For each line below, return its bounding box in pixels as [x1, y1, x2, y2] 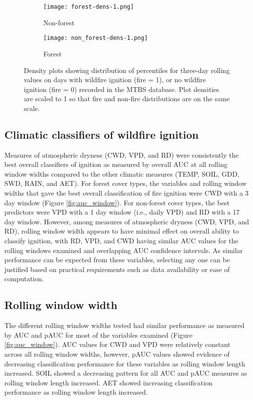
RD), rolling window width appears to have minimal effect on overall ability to [4, 226, 239, 236]
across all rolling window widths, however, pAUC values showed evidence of [4, 348, 230, 359]
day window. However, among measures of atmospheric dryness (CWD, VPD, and [4, 216, 249, 226]
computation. [4, 273, 44, 284]
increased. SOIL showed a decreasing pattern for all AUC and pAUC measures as [4, 368, 247, 378]
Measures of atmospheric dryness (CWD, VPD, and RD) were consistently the [4, 149, 239, 160]
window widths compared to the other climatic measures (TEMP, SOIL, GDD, [4, 168, 239, 179]
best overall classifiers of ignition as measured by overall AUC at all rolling [4, 159, 228, 169]
